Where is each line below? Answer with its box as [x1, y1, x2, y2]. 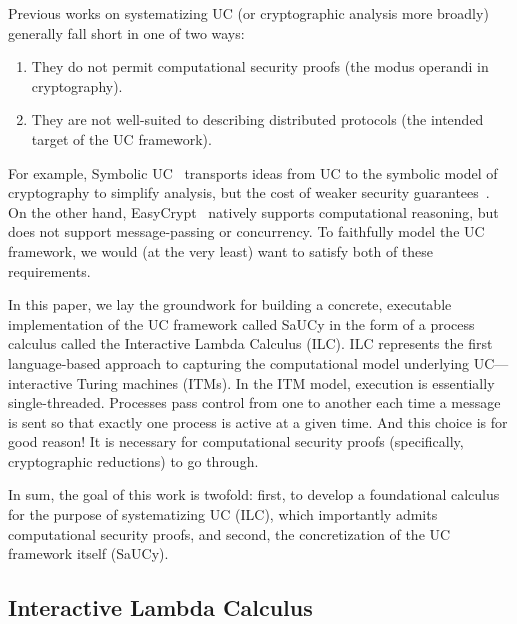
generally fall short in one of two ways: [8, 22, 245, 43]
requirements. [8, 260, 91, 281]
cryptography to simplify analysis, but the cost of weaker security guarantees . [8, 182, 490, 203]
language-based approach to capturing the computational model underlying [8, 352, 470, 373]
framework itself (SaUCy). [8, 543, 169, 564]
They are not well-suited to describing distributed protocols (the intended [31, 109, 484, 130]
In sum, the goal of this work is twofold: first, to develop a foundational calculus [8, 484, 500, 505]
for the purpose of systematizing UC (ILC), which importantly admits [8, 504, 438, 525]
